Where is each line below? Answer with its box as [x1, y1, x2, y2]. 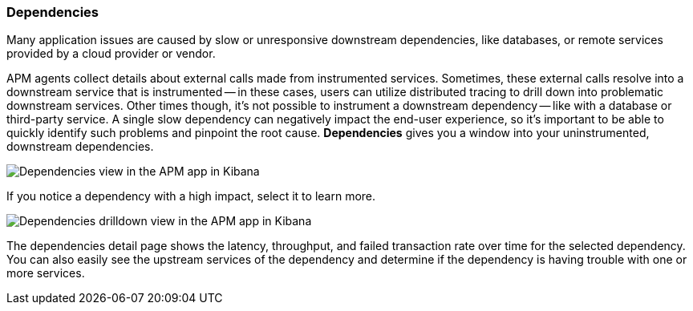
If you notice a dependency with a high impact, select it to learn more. [6, 189, 376, 204]
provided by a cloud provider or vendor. [6, 46, 216, 61]
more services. [6, 266, 85, 281]
